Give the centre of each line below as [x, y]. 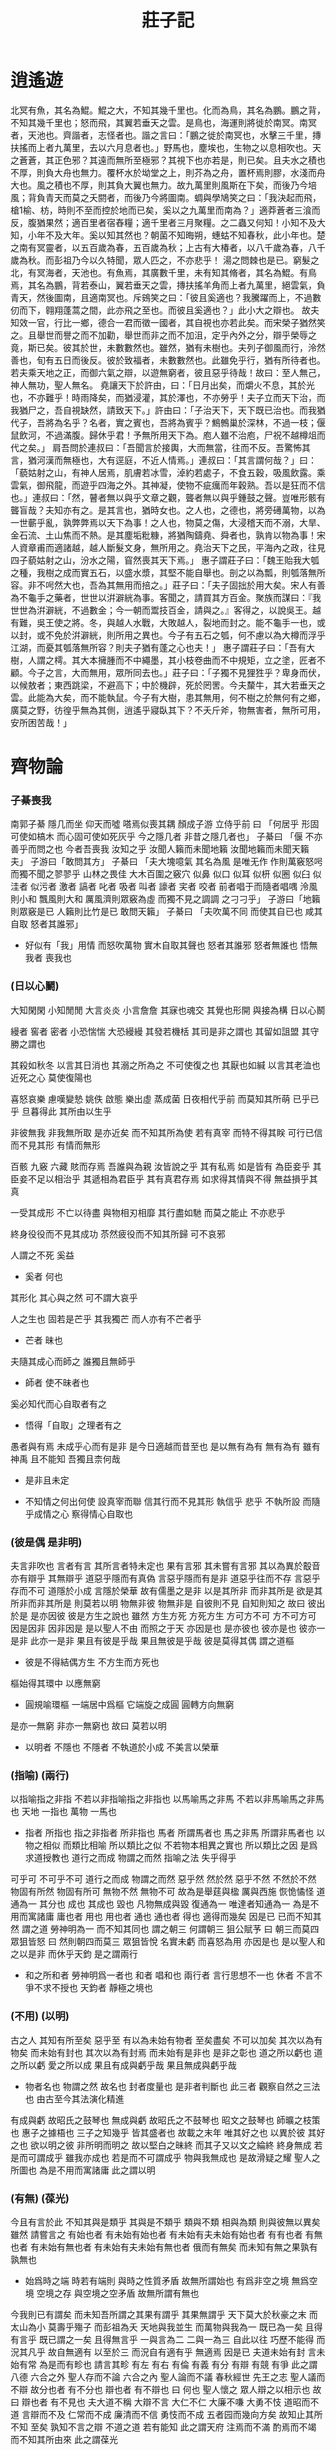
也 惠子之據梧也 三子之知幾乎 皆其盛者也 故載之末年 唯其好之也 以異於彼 [158, 2132]
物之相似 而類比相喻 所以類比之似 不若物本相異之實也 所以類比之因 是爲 [171, 1845]
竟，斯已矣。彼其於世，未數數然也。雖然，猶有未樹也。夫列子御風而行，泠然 [168, 347]
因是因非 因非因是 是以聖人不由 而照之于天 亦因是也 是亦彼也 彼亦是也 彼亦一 [168, 1628]
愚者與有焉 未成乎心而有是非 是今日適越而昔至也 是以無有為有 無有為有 [155, 1446]
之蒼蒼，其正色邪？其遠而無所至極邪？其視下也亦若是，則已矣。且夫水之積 [163, 160]
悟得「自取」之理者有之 [73, 1425]
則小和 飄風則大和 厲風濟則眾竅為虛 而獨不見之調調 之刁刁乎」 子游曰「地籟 [165, 899]
